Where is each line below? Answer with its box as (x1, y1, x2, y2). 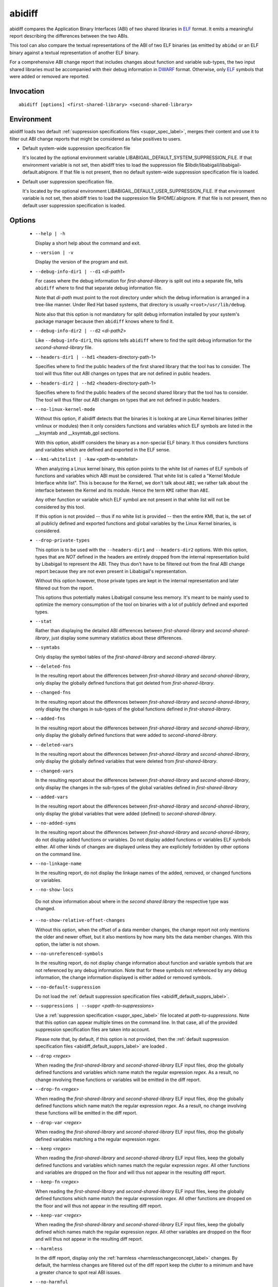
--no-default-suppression (35, 984, 101, 990)
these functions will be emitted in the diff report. (35, 1110, 137, 1116)
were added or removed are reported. (9, 73, 90, 79)
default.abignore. (22, 169, 59, 175)
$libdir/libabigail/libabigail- (185, 162, 242, 168)
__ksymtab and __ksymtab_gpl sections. (35, 430, 120, 436)
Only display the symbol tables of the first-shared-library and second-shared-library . (35, 654, 216, 660)
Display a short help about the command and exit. (35, 240, 141, 246)
